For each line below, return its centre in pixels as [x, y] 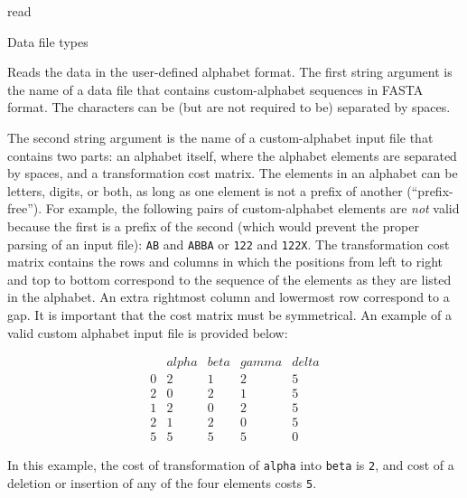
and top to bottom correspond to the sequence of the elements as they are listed [229, 279]
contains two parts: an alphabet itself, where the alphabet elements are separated [232, 155]
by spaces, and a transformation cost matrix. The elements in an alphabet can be [233, 173]
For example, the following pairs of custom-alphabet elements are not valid [252, 208]
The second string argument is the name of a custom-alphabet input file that [220, 137]
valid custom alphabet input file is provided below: [148, 332]
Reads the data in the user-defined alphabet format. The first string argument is [230, 72]
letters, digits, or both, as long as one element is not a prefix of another [205, 190]
